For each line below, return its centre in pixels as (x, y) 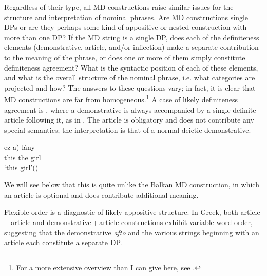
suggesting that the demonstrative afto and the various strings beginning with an (132, 232)
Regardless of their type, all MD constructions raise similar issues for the (119, 7)
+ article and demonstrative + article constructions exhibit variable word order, (128, 222)
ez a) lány (20, 147)
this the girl (23, 157)
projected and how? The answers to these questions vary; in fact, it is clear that (130, 87)
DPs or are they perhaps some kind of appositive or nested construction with (126, 27)
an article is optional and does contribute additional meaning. (101, 194)
